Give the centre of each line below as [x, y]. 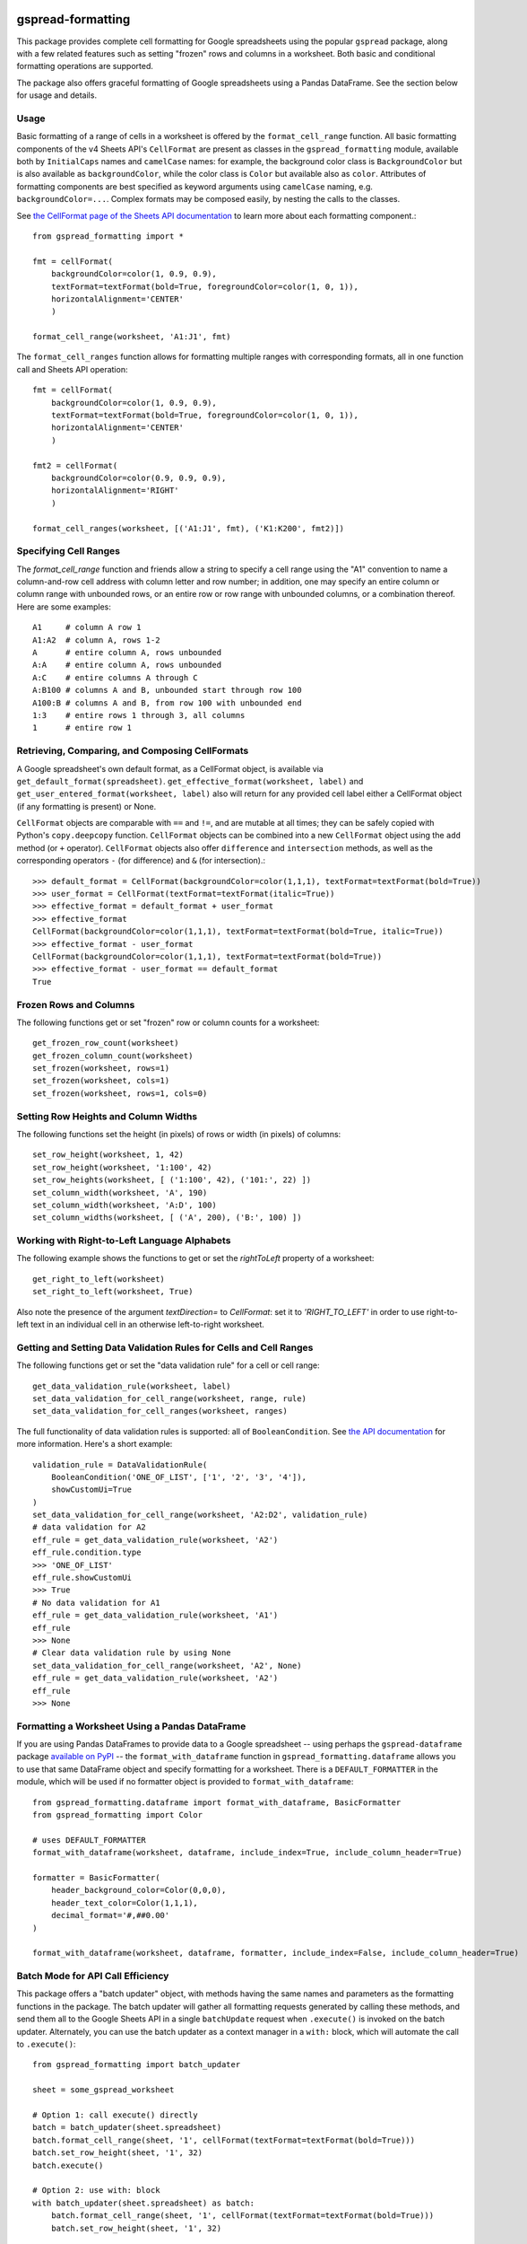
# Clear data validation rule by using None [132, 1653]
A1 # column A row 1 [87, 627]
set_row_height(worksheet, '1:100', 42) [122, 1167]
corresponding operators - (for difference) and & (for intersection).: [141, 861]
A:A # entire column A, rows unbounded [127, 665]
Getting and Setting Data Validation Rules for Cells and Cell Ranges [165, 1347]
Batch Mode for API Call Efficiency [93, 1977]
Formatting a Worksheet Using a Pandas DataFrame [131, 1726]
